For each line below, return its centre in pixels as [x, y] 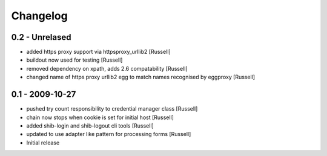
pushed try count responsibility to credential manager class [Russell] [112, 109]
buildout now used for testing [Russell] [74, 60]
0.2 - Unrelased [41, 37]
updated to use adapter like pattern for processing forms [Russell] [109, 134]
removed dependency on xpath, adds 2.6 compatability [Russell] [107, 68]
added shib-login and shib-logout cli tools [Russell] [90, 125]
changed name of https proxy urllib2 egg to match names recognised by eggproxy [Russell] [141, 77]
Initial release [43, 143]
